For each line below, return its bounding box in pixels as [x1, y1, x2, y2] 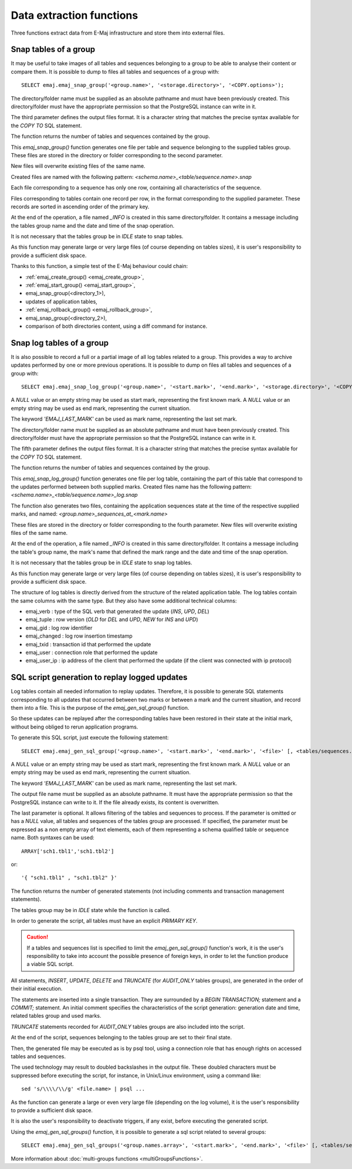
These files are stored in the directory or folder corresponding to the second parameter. [11, 151, 223, 158]
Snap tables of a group [11, 45, 96, 55]
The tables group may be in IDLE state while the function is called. [11, 906, 171, 913]
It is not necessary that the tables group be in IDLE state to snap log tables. [11, 559, 192, 566]
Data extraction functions [11, 9, 138, 22]
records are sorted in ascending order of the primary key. [11, 203, 150, 210]
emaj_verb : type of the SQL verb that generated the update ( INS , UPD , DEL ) [25, 608, 209, 615]
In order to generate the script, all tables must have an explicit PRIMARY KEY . [11, 917, 198, 924]
